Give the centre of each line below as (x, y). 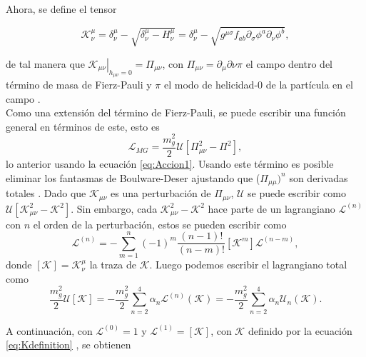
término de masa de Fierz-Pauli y (79, 85)
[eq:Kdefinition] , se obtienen (68, 345)
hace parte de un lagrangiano (271, 208)
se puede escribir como (297, 193)
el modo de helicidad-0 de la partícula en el (259, 85)
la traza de (113, 265)
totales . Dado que (46, 193)
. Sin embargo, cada (114, 208)
